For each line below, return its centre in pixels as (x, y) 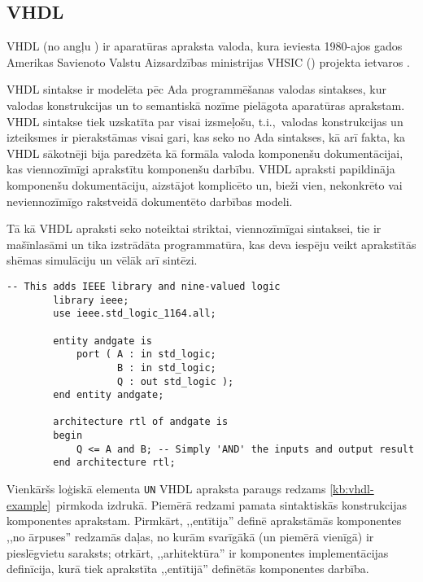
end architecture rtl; (114, 463)
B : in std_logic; (167, 368)
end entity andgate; (109, 395)
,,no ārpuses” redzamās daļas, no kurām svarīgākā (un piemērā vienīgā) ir (190, 536)
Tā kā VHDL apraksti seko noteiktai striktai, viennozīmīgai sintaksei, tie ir (194, 228)
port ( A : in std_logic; (146, 354)
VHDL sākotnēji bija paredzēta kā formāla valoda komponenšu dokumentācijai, (205, 153)
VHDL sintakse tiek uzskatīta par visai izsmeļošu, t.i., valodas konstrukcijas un (205, 121)
